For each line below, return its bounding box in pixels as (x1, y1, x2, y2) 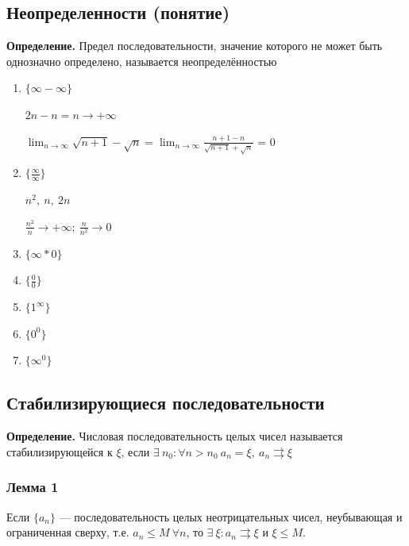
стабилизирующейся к (6, 443, 113, 459)
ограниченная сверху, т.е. (6, 524, 129, 540)
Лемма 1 (6, 477, 59, 497)
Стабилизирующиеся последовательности (6, 390, 325, 415)
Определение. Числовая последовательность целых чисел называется (6, 428, 343, 444)
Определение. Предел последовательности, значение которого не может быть (6, 37, 383, 54)
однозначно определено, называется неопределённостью (6, 52, 277, 69)
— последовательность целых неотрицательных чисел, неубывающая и (59, 508, 403, 525)
